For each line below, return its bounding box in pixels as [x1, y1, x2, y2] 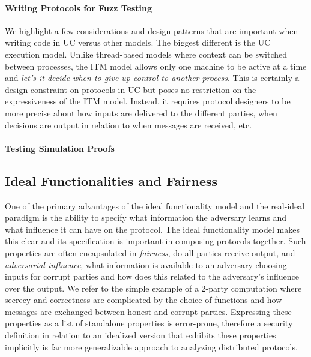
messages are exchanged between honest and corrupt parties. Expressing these [5, 305, 292, 317]
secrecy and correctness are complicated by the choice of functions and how [5, 293, 282, 306]
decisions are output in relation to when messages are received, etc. [5, 118, 252, 131]
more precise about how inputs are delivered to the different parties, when [5, 106, 277, 119]
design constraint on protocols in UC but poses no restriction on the [5, 83, 256, 95]
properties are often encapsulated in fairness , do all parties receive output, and [5, 246, 295, 259]
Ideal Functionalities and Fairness [5, 171, 218, 190]
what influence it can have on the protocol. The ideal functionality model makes [5, 223, 300, 235]
